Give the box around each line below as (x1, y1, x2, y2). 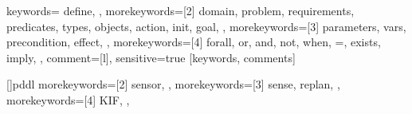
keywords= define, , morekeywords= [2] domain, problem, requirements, (6, 2, 355, 18)
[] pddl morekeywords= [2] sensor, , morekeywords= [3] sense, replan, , (6, 76, 340, 92)
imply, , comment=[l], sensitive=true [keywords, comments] (6, 49, 296, 65)
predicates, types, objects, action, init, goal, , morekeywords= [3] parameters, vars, (6, 18, 406, 34)
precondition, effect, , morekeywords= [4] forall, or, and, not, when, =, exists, (6, 33, 381, 50)
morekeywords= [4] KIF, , (6, 91, 130, 108)
